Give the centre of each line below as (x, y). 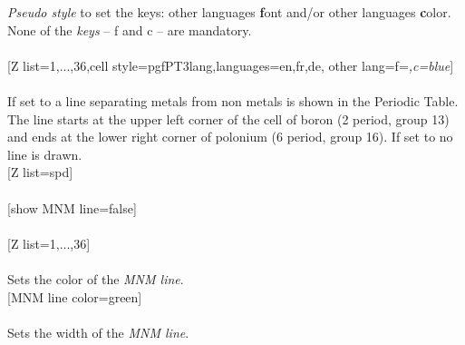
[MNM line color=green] (75, 296)
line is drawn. (45, 154)
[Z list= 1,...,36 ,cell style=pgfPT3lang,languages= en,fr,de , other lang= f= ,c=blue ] (231, 65)
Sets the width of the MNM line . (98, 332)
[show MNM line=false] (72, 207)
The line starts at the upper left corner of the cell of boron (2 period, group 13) (228, 118)
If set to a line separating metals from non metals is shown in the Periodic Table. (233, 100)
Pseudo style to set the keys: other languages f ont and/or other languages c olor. (229, 12)
